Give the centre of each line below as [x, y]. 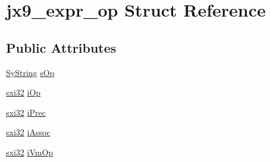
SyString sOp [30, 72]
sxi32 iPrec [26, 112]
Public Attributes [61, 47]
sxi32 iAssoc [28, 132]
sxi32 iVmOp [30, 152]
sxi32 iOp [23, 92]
